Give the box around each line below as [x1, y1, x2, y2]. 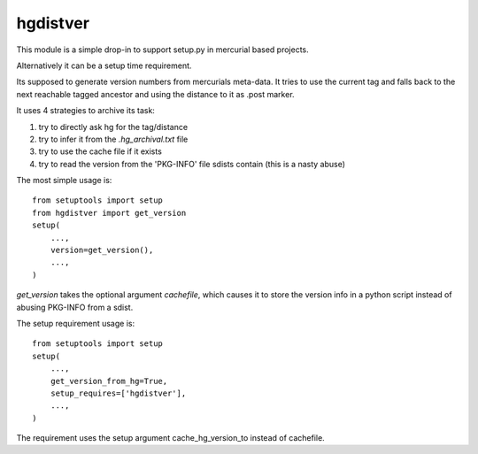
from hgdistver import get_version [32, 208, 187, 218]
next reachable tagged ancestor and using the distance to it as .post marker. [16, 88, 296, 99]
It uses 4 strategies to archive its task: [16, 105, 155, 116]
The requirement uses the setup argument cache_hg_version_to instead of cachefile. [16, 433, 325, 443]
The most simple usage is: [16, 175, 112, 186]
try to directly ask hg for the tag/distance [38, 121, 189, 132]
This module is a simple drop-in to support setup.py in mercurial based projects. [16, 44, 309, 55]
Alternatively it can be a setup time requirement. [16, 60, 192, 71]
